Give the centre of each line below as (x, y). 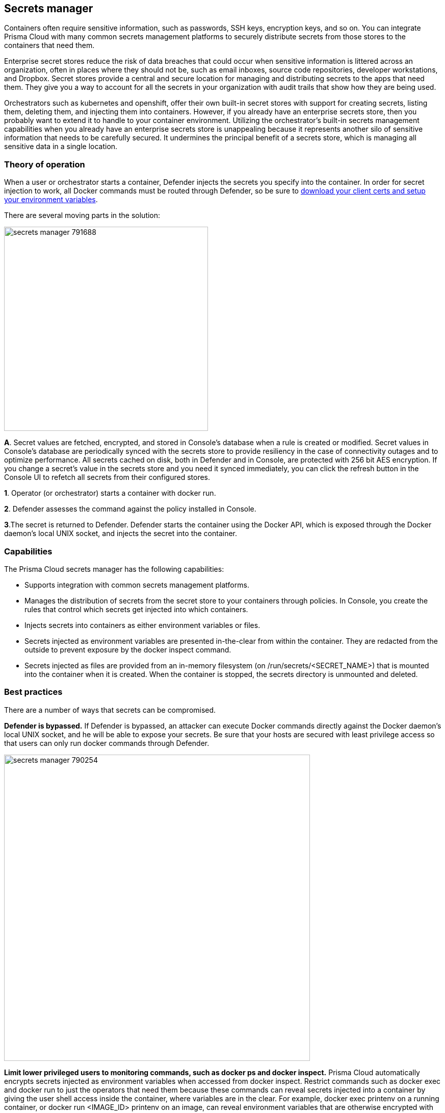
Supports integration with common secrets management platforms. (137, 585)
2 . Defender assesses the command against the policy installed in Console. (130, 509)
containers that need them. (49, 45)
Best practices (33, 692)
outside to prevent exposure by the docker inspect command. (128, 649)
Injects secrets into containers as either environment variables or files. (142, 625)
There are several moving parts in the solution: (82, 215)
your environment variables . (51, 200)
